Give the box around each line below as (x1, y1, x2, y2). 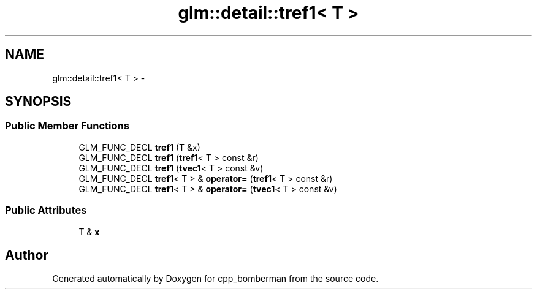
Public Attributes (5, 204, 87, 217)
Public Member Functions (5, 119, 129, 132)
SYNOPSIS (5, 94, 72, 110)
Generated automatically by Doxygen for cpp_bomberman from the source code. (52, 273, 379, 284)
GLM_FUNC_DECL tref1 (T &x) (78, 141, 200, 153)
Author (5, 247, 48, 263)
